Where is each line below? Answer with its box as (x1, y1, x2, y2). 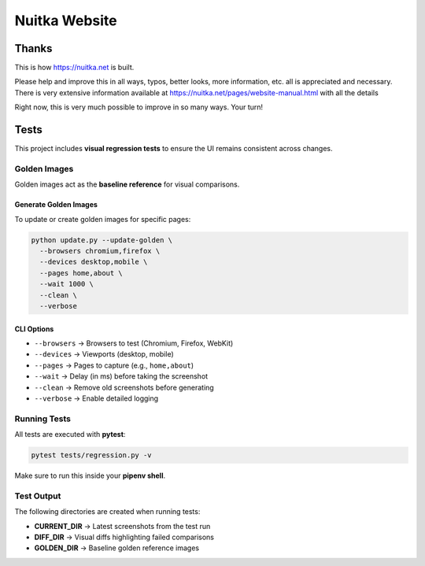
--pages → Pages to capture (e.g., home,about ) (34, 361, 194, 370)
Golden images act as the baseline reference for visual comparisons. (14, 179, 240, 189)
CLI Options (14, 324, 54, 334)
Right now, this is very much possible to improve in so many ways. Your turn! (14, 102, 264, 112)
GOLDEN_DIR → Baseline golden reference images (34, 543, 200, 553)
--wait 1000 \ (39, 279, 94, 289)
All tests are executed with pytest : (14, 430, 126, 439)
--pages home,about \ (39, 268, 124, 277)
